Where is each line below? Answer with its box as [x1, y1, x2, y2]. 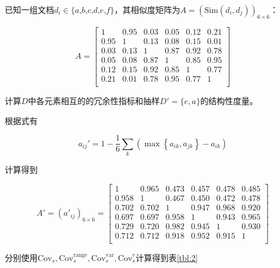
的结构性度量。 [200, 95, 258, 107]
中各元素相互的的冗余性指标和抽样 [28, 95, 160, 107]
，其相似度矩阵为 [114, 4, 181, 15]
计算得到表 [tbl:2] [135, 251, 198, 263]
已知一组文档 [5, 4, 54, 15]
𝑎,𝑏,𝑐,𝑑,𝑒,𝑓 [75, 6, 111, 15]
